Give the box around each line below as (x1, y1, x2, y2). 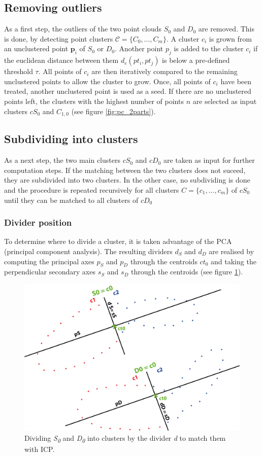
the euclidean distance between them (4, 55, 119, 65)
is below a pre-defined (162, 55, 230, 65)
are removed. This (198, 23, 254, 34)
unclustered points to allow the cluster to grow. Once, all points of (4, 76, 211, 86)
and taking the (211, 256, 256, 266)
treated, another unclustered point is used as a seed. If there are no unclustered (4, 86, 251, 96)
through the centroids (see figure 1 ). (131, 266, 243, 277)
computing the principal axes (4, 256, 94, 266)
